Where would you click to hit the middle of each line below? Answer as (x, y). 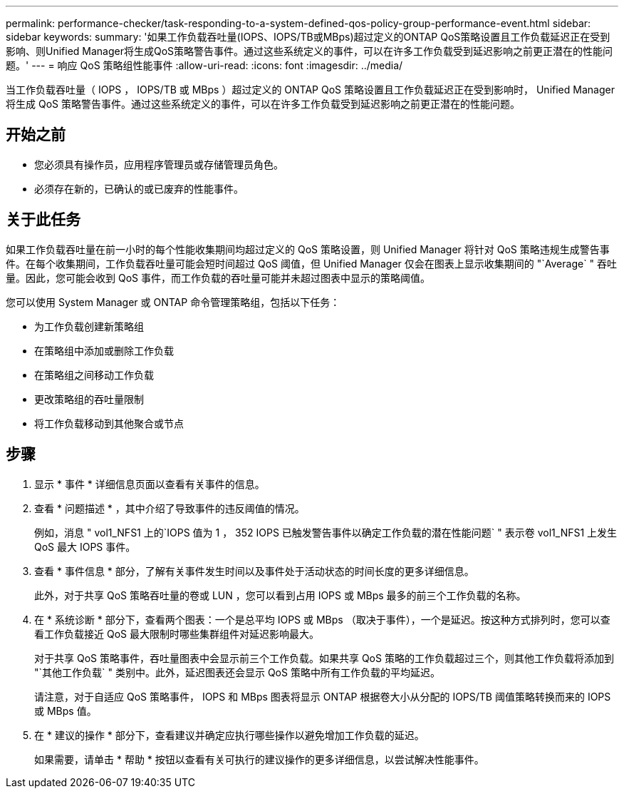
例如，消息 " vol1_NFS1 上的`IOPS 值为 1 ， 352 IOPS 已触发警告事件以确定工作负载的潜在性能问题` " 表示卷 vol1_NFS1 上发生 (326, 532)
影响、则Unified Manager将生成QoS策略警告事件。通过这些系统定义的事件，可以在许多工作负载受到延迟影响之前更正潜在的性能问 (310, 51)
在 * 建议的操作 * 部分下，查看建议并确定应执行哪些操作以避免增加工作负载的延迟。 (229, 735)
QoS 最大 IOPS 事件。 (85, 546)
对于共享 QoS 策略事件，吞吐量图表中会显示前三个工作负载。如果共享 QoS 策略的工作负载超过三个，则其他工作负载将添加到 (324, 658)
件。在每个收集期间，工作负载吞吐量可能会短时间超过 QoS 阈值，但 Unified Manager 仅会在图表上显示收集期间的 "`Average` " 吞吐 (312, 263)
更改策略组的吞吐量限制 (89, 399)
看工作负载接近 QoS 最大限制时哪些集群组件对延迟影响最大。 (177, 633)
